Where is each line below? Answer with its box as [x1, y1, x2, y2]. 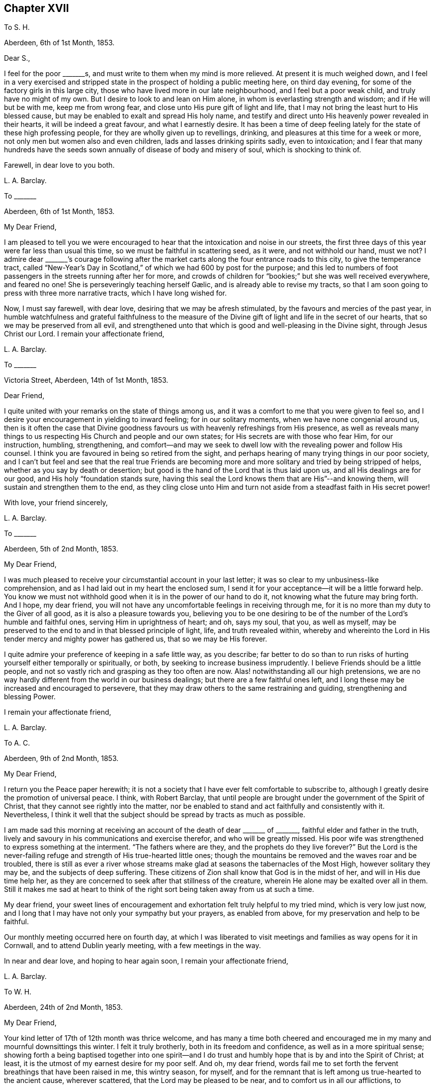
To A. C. [4, 739, 30, 748]
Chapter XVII [4, 2, 69, 14]
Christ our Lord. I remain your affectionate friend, [4, 329, 165, 338]
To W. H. [4, 987, 32, 996]
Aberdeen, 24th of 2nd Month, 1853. [4, 1003, 123, 1012]
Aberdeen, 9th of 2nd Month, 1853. [4, 754, 119, 763]
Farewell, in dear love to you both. [4, 161, 115, 170]
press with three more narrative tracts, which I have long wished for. [4, 289, 227, 298]
